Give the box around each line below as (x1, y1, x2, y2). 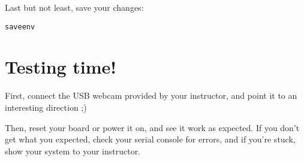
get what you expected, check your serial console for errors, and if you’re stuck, (5, 133, 296, 145)
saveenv (5, 22, 35, 31)
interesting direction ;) (5, 101, 87, 113)
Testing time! (5, 54, 117, 79)
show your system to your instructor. (5, 144, 141, 157)
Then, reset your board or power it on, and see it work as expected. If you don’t (5, 121, 300, 133)
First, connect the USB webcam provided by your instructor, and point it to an (5, 89, 297, 102)
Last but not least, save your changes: (5, 1, 144, 13)
